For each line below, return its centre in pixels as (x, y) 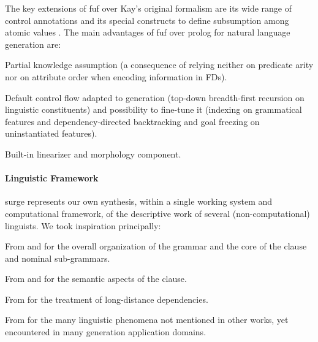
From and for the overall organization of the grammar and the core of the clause (156, 246)
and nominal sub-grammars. (58, 258)
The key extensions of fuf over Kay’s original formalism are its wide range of (149, 8)
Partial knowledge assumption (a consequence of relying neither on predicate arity (159, 65)
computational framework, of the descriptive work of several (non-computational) (157, 213)
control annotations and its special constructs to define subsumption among (147, 20)
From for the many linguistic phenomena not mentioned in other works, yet (147, 320)
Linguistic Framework (52, 178)
